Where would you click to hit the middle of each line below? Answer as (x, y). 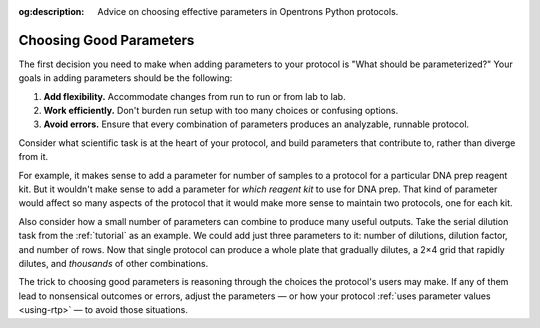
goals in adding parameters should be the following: (125, 78)
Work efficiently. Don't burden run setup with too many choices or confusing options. (221, 111)
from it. (33, 157)
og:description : (51, 11)
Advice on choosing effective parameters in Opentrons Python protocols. (248, 11)
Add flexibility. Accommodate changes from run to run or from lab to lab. (194, 96)
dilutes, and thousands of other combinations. (113, 263)
